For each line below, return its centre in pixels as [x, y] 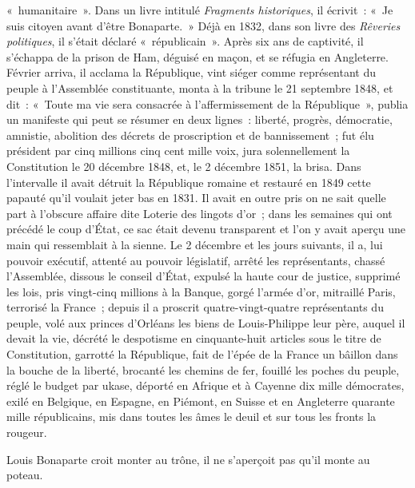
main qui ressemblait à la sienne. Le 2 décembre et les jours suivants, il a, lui [195, 244]
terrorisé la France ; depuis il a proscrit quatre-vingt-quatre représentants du [195, 307]
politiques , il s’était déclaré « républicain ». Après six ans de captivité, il [185, 41]
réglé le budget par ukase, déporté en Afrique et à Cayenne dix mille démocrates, [206, 385]
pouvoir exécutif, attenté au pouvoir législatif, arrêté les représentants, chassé [196, 260]
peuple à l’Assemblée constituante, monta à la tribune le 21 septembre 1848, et [200, 87]
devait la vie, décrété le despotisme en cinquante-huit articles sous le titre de [194, 338]
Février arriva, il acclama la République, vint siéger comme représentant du [192, 72]
